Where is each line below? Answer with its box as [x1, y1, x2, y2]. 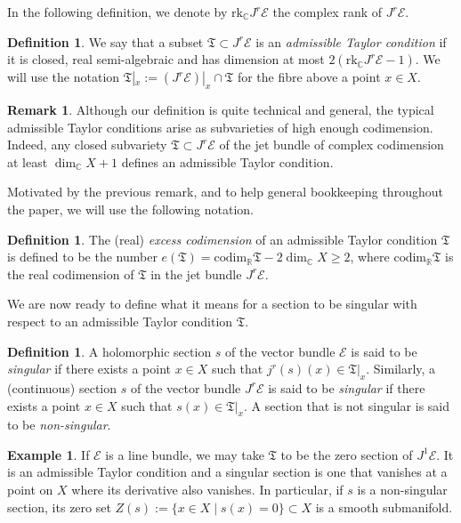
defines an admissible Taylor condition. [121, 152, 334, 171]
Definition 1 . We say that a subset [7, 32, 204, 51]
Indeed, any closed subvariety [7, 135, 167, 154]
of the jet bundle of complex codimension [219, 135, 444, 154]
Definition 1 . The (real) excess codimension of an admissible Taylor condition [7, 229, 438, 248]
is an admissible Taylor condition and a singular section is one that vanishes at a [7, 463, 448, 481]
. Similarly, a [366, 359, 436, 378]
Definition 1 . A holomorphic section [7, 342, 212, 360]
